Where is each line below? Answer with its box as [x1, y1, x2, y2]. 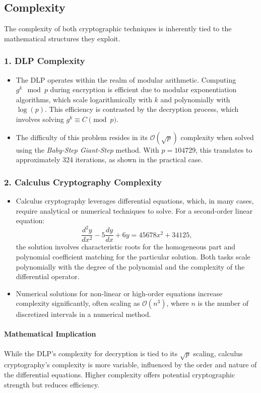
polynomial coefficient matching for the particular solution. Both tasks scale [16, 251, 250, 261]
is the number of [198, 298, 249, 308]
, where [166, 298, 189, 308]
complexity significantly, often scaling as [16, 298, 140, 308]
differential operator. [16, 271, 80, 282]
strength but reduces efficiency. [4, 379, 100, 389]
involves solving [16, 113, 64, 124]
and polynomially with [160, 94, 230, 104]
